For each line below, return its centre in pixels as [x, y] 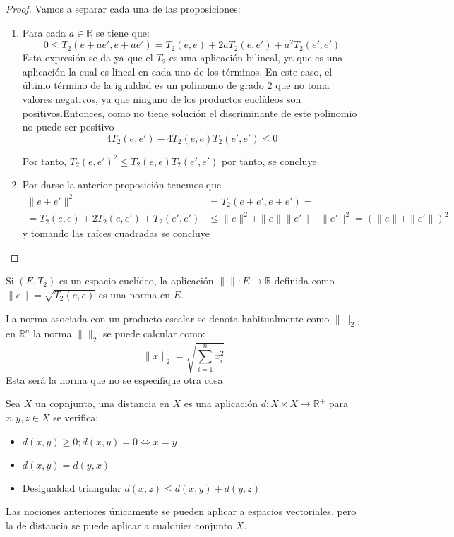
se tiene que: [123, 32]
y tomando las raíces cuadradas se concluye [116, 233]
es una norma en [134, 294]
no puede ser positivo [68, 127]
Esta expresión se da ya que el [88, 58]
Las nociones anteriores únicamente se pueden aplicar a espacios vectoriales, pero [181, 511]
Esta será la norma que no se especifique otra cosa [114, 379]
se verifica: [76, 417]
